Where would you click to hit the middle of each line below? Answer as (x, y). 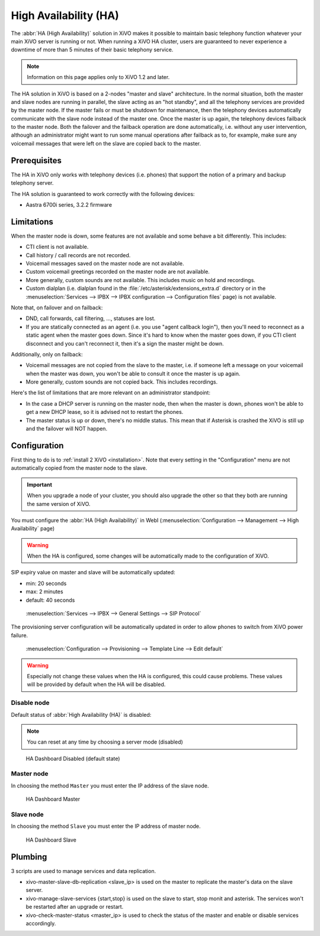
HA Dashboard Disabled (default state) (73, 758)
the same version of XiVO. (59, 504)
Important (40, 485)
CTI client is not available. (57, 247)
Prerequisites (36, 160)
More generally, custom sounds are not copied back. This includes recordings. (122, 382)
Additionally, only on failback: (47, 354)
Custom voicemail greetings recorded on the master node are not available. (118, 272)
